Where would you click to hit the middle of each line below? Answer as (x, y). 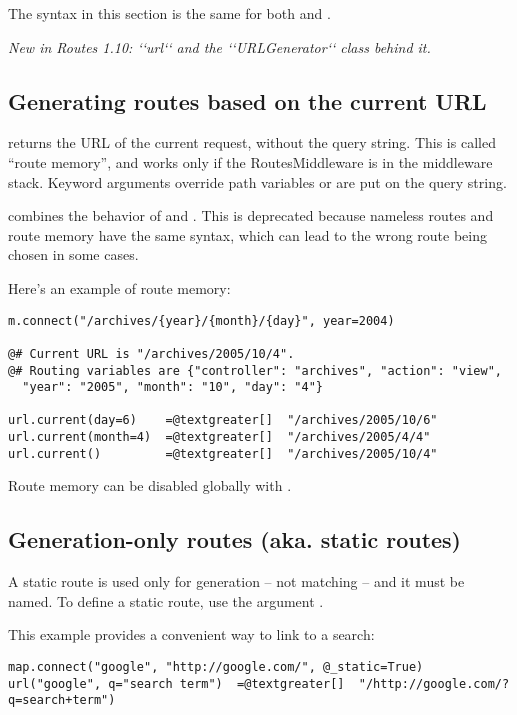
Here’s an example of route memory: (119, 287)
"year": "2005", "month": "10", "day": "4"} (172, 387)
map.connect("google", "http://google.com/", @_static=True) (216, 667)
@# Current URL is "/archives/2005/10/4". (151, 353)
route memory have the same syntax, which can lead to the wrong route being (247, 234)
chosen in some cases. (73, 254)
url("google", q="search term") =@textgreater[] (176, 683)
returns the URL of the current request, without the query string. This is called (252, 142)
